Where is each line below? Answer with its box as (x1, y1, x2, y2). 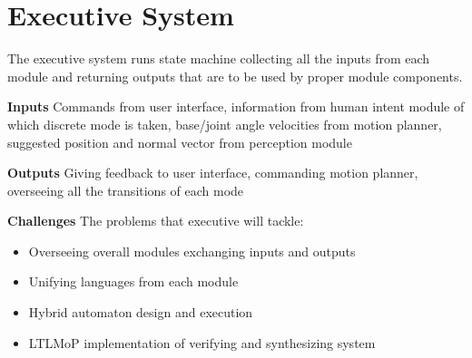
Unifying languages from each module (28, 272, 239, 291)
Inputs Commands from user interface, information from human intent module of (7, 97, 465, 116)
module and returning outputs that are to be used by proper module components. (7, 66, 463, 85)
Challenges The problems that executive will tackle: (7, 211, 304, 230)
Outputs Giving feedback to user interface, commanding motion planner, (7, 163, 418, 182)
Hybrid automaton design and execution (28, 303, 253, 322)
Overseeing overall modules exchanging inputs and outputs (28, 241, 356, 260)
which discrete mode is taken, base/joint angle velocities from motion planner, (7, 114, 442, 133)
